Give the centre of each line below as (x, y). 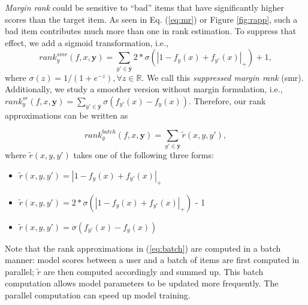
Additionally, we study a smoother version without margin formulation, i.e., (144, 89)
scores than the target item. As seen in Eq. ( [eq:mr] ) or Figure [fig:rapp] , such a (151, 19)
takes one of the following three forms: (144, 155)
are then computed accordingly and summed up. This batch (153, 271)
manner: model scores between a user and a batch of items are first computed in (152, 260)
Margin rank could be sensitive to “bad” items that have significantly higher (144, 7)
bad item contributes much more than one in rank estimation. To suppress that (151, 31)
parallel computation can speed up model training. (98, 295)
